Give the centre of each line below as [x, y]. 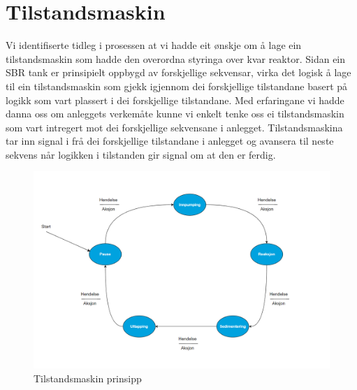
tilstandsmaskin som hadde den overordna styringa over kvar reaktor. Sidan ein [176, 58]
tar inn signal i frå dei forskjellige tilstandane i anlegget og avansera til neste [170, 141]
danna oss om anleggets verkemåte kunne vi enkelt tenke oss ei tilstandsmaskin [175, 114]
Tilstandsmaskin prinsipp [88, 378]
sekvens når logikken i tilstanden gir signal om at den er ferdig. [141, 154]
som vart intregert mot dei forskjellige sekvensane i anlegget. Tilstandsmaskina [174, 127]
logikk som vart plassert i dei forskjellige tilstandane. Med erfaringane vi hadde [175, 100]
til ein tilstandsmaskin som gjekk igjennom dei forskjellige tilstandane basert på [177, 86]
